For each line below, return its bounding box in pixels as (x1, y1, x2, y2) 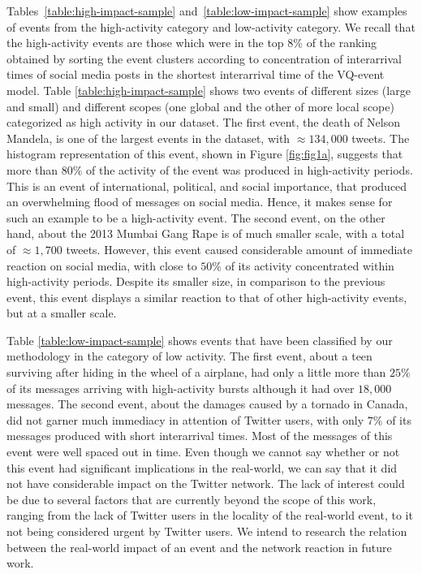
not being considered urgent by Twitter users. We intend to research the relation (6, 523, 407, 539)
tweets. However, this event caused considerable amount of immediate (66, 240, 412, 257)
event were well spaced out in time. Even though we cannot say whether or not (6, 443, 400, 460)
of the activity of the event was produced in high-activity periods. (86, 161, 413, 178)
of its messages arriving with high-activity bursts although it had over (6, 379, 355, 396)
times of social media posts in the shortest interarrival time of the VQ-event (6, 66, 385, 83)
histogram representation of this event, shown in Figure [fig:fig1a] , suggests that (6, 145, 403, 162)
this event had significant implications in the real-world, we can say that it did (6, 459, 398, 476)
